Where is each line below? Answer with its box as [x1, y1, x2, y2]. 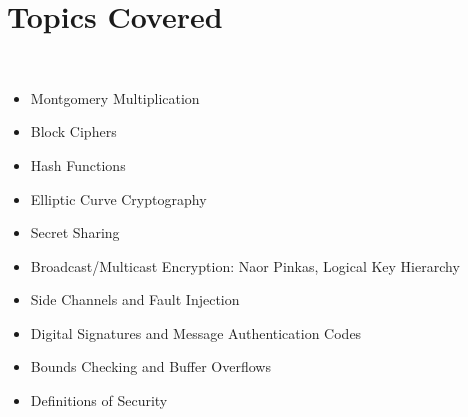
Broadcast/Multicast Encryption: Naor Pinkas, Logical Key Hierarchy [30, 255, 460, 276]
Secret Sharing [30, 222, 120, 243]
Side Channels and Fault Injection [30, 289, 240, 310]
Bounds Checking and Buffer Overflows [30, 356, 271, 377]
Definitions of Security [30, 390, 168, 411]
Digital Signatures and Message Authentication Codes [30, 322, 362, 343]
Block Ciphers [30, 121, 117, 142]
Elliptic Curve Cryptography [30, 188, 207, 209]
